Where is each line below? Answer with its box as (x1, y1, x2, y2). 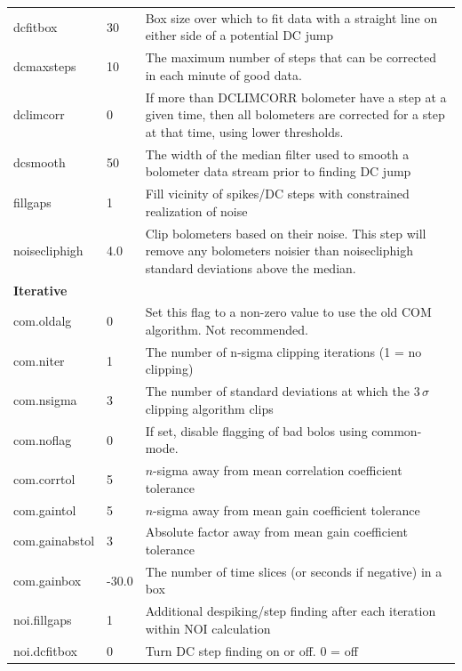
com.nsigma (13, 391, 77, 409)
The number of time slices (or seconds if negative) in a (145, 562, 442, 580)
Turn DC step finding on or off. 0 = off (145, 641, 358, 659)
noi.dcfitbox (13, 641, 77, 659)
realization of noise (145, 201, 248, 220)
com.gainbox (13, 570, 82, 589)
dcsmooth (13, 153, 66, 172)
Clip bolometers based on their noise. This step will (145, 223, 426, 242)
